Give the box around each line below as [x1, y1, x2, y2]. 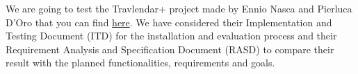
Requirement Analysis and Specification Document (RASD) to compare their [6, 41, 334, 56]
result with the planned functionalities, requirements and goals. [6, 55, 275, 70]
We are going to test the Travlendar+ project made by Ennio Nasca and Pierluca [6, 1, 352, 15]
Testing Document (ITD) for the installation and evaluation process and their [6, 28, 337, 43]
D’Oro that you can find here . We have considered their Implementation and [6, 15, 332, 29]
